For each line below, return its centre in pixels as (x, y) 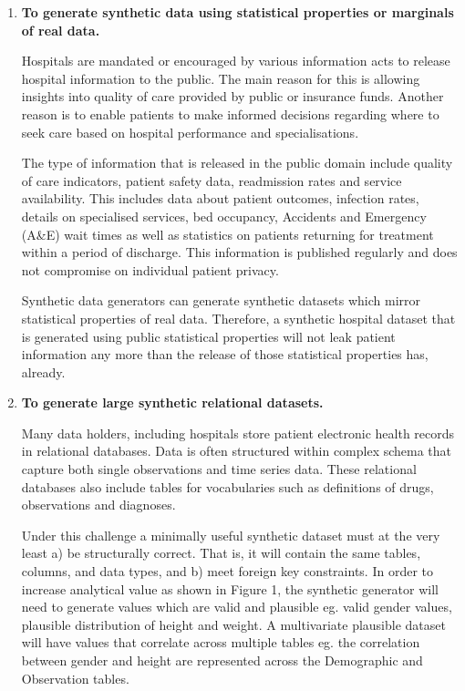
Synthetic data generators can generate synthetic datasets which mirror (221, 300)
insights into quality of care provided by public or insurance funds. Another (232, 96)
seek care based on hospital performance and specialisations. (190, 132)
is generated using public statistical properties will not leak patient (208, 336)
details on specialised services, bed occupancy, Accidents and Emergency (224, 216)
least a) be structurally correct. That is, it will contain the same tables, (221, 553)
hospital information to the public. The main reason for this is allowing (221, 78)
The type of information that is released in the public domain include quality (237, 163)
